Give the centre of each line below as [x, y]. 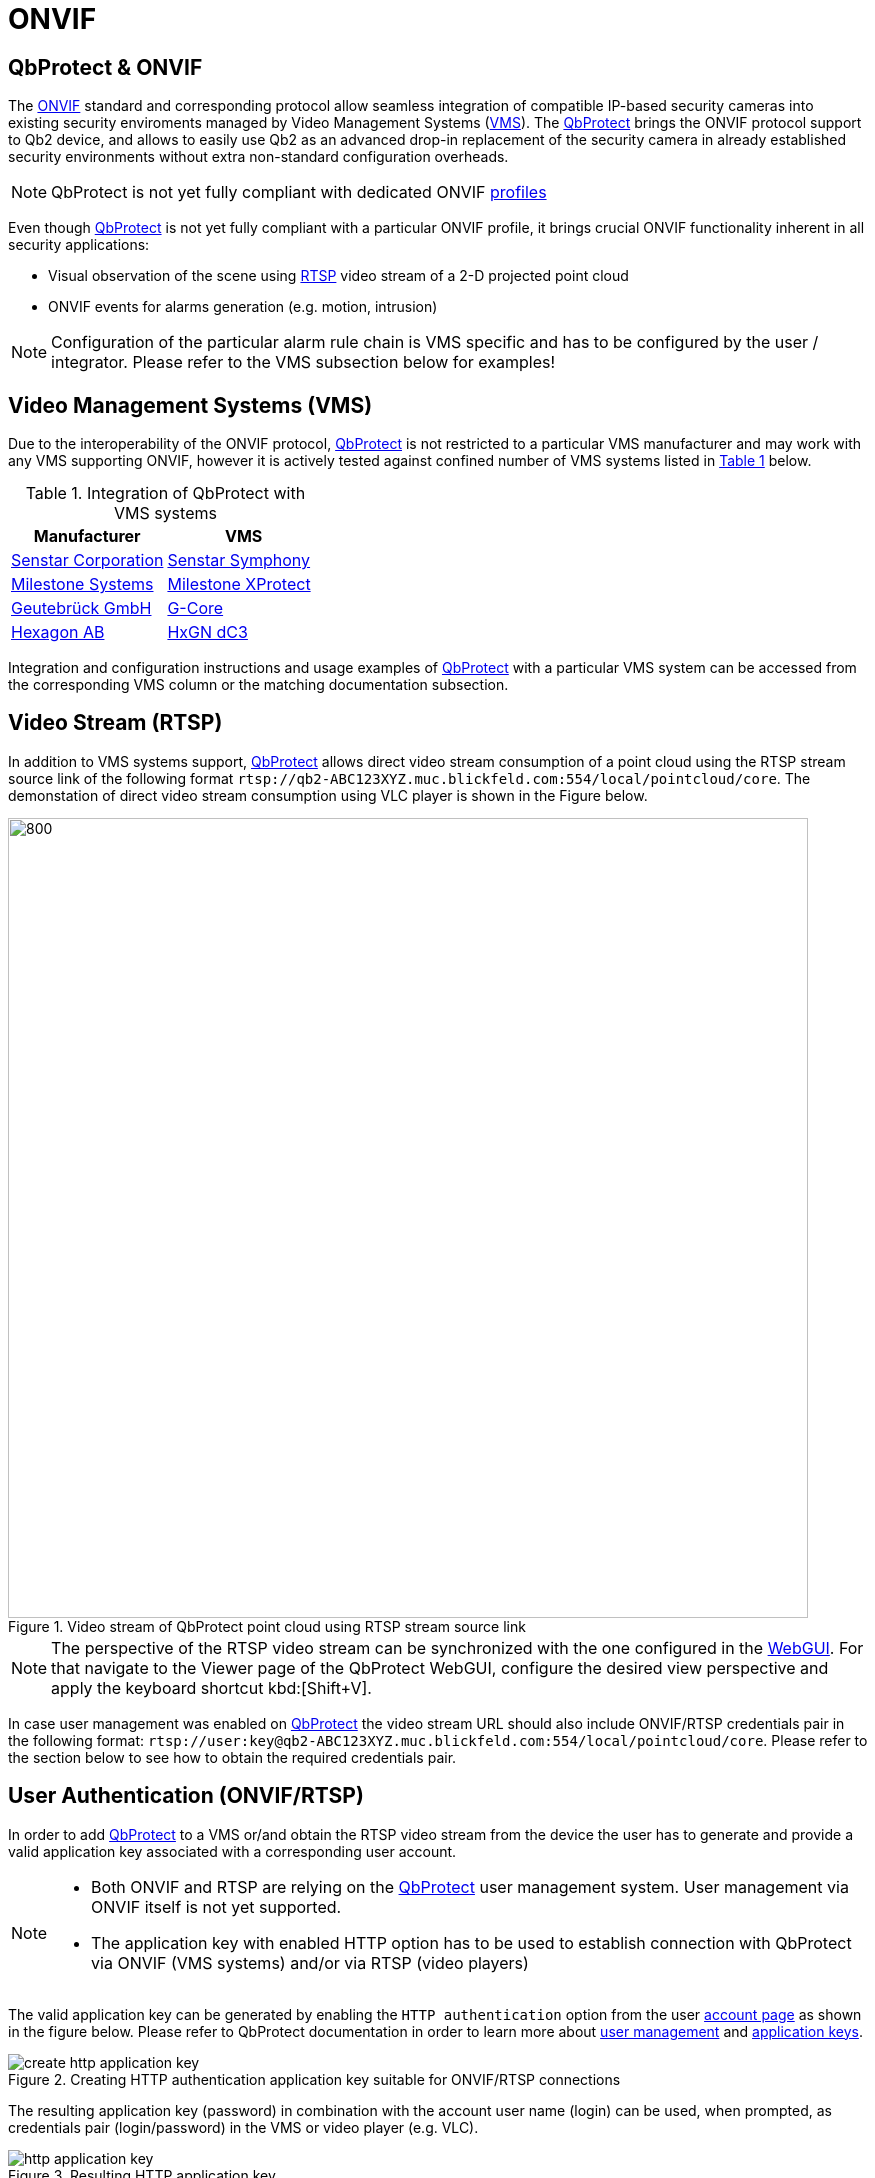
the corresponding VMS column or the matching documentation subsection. [258, 685]
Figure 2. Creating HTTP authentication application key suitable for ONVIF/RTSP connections [314, 2079]
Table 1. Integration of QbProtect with [165, 493]
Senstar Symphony [239, 560]
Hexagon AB [58, 632]
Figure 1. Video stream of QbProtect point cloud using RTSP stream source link [267, 1626]
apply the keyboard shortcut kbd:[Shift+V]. [211, 1687]
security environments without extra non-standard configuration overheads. [258, 157]
